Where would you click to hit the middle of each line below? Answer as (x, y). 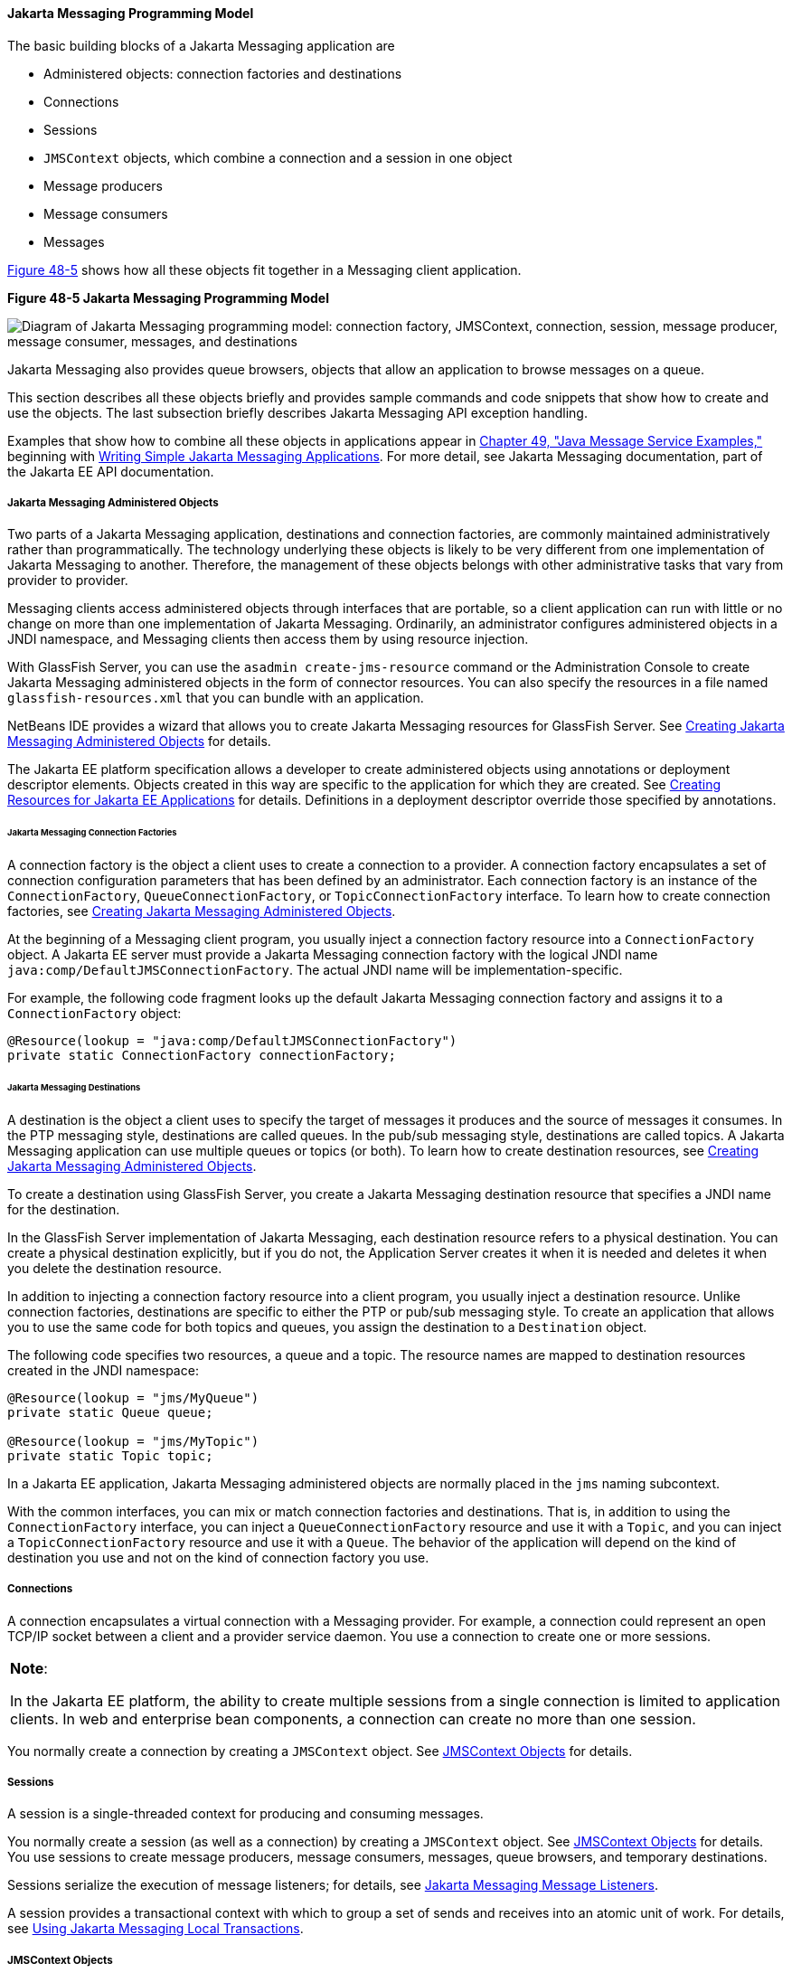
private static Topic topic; (110, 1455)
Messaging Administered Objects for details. (139, 741)
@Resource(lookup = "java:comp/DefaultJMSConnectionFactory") (232, 1041)
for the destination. (64, 1209)
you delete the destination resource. (115, 1268)
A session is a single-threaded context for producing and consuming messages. (245, 1814)
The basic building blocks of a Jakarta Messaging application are (201, 45)
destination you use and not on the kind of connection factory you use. (218, 1557)
